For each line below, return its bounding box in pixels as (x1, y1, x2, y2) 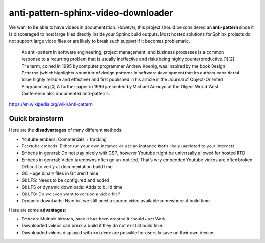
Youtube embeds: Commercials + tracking (21, 136, 106, 142)
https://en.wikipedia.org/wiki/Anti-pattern (9, 101, 93, 107)
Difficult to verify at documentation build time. (21, 164, 114, 170)
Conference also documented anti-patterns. (21, 91, 110, 97)
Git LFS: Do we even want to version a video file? (21, 191, 120, 197)
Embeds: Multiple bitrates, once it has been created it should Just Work (21, 216, 166, 222)
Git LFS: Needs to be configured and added (21, 177, 109, 183)
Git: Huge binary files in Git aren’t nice (21, 170, 98, 176)
